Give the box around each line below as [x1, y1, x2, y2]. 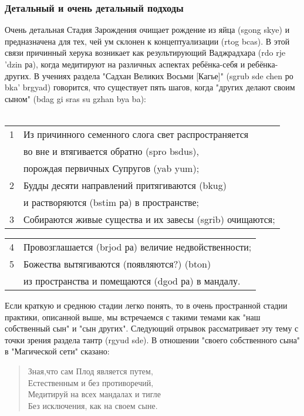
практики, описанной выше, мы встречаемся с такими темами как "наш [5, 310, 261, 323]
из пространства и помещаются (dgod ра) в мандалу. [23, 273, 241, 288]
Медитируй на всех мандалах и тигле [28, 388, 161, 400]
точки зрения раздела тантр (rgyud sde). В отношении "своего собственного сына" [5, 333, 300, 346]
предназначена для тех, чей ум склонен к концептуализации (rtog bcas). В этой [5, 35, 290, 47]
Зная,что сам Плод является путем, [28, 364, 153, 377]
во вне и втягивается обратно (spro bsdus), [23, 144, 199, 158]
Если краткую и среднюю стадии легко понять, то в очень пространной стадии [5, 299, 288, 311]
